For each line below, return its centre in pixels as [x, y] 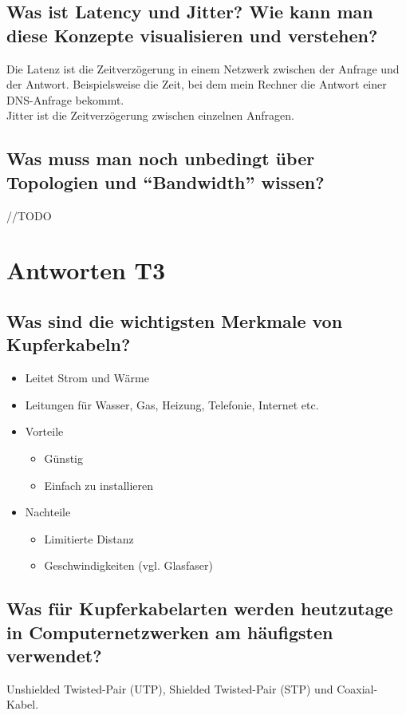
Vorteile [44, 431]
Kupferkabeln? [69, 344]
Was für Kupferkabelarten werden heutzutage [200, 608]
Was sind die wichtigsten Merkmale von [175, 320]
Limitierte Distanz [89, 538]
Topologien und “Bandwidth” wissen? [166, 182]
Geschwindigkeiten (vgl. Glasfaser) [128, 565]
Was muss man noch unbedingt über [161, 158]
